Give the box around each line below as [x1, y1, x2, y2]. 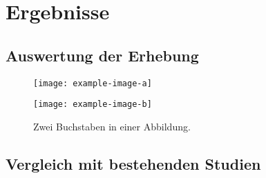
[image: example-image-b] [33, 99, 152, 110]
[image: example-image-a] [33, 78, 152, 88]
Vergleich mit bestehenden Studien [6, 152, 261, 174]
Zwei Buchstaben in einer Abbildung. [33, 119, 191, 133]
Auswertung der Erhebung [6, 44, 199, 66]
